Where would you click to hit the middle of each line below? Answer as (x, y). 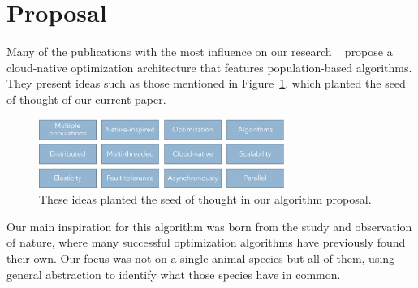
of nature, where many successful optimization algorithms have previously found (206, 242)
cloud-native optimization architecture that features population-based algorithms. (209, 67)
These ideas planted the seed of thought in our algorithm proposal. (205, 199)
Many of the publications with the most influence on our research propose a (200, 52)
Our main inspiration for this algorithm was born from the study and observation (209, 226)
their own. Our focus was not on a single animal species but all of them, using (201, 258)
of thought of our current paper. (86, 99)
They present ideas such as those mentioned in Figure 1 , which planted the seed (206, 83)
